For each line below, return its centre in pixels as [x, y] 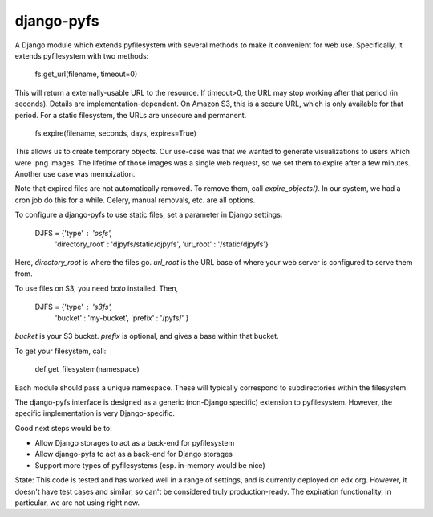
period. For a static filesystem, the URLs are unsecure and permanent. [131, 115]
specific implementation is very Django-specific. [95, 413]
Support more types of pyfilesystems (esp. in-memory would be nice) [150, 465]
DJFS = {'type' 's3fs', [73, 307]
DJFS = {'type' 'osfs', [73, 233]
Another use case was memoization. [75, 174]
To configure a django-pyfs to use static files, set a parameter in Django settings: [149, 215]
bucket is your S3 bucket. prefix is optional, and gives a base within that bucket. [147, 336]
